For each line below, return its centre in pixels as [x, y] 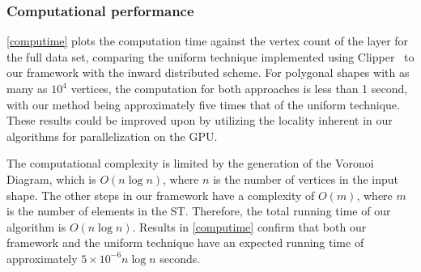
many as [27, 88]
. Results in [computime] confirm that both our [249, 226]
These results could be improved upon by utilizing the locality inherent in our [200, 120]
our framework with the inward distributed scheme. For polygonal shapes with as [208, 72]
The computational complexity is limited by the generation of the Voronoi [190, 163]
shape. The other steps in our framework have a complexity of [161, 195]
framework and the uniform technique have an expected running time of [185, 242]
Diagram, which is [51, 178]
